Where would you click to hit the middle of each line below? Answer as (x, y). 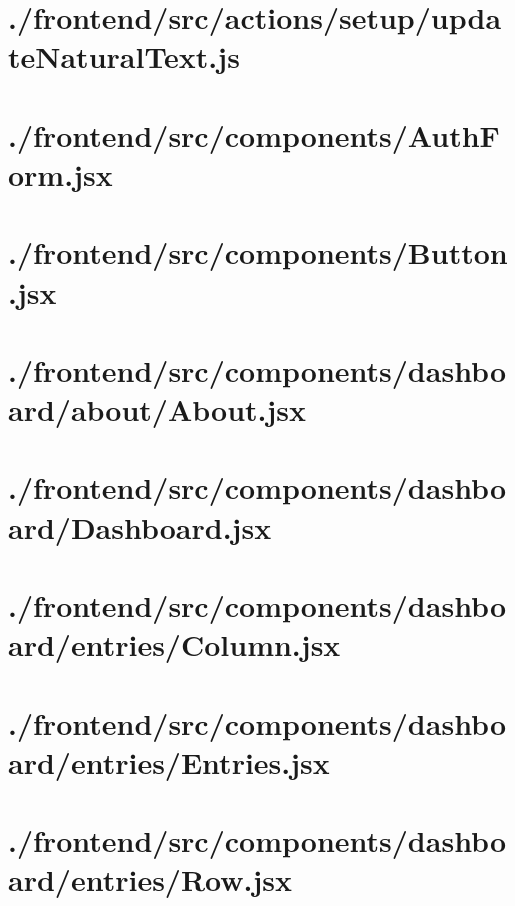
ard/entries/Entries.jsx (169, 761)
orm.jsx (60, 173)
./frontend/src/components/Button (258, 252)
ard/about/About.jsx (157, 409)
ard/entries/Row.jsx (150, 879)
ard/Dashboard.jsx (140, 526)
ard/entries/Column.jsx (174, 644)
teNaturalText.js (124, 56)
